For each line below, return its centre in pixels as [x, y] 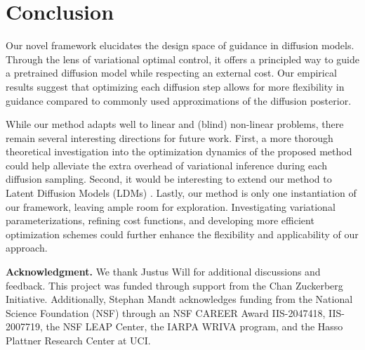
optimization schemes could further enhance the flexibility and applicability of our [182, 234]
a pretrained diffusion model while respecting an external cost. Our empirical [171, 73]
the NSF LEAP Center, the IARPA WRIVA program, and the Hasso [194, 326]
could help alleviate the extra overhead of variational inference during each [166, 165]
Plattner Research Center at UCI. [78, 340]
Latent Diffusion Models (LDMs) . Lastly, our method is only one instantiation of [181, 193]
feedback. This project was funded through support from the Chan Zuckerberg [174, 285]
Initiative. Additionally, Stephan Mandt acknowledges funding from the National [179, 299]
